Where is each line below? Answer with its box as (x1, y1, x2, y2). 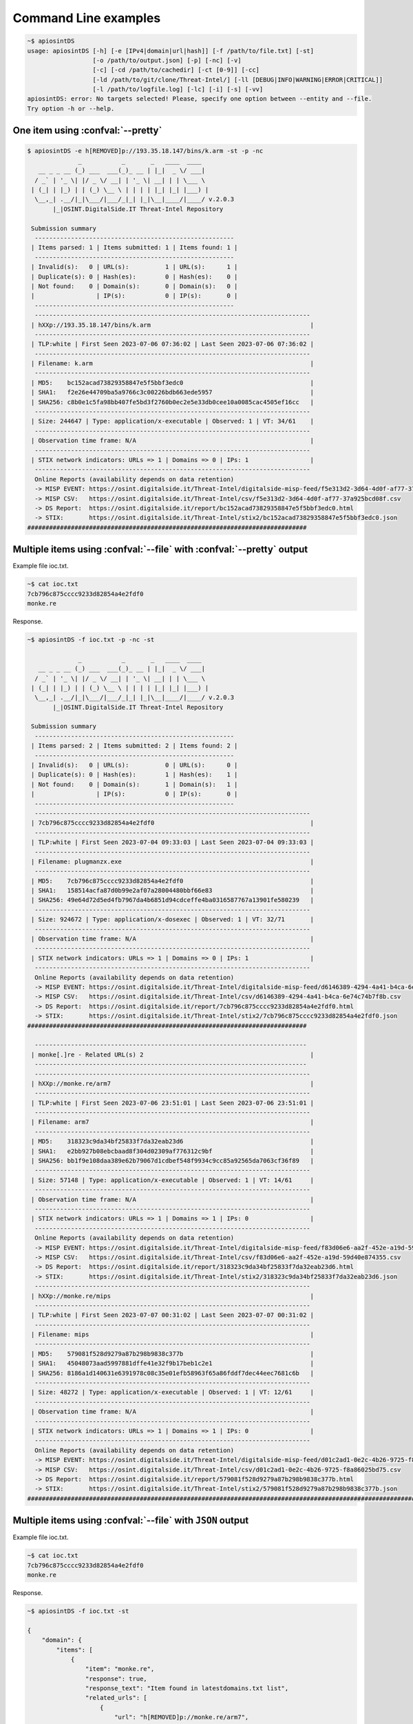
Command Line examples (12, 10, 161, 26)
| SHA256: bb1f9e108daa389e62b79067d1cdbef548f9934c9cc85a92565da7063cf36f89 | (31, 1157, 315, 1165)
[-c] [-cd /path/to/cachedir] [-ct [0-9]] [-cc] (92, 66, 260, 74)
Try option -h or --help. (27, 104, 115, 112)
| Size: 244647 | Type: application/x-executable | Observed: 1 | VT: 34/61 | (31, 417, 315, 425)
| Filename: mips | (31, 1331, 315, 1339)
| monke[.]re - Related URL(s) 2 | (31, 1050, 315, 1059)
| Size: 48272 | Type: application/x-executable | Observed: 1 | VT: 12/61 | (31, 1388, 315, 1396)
